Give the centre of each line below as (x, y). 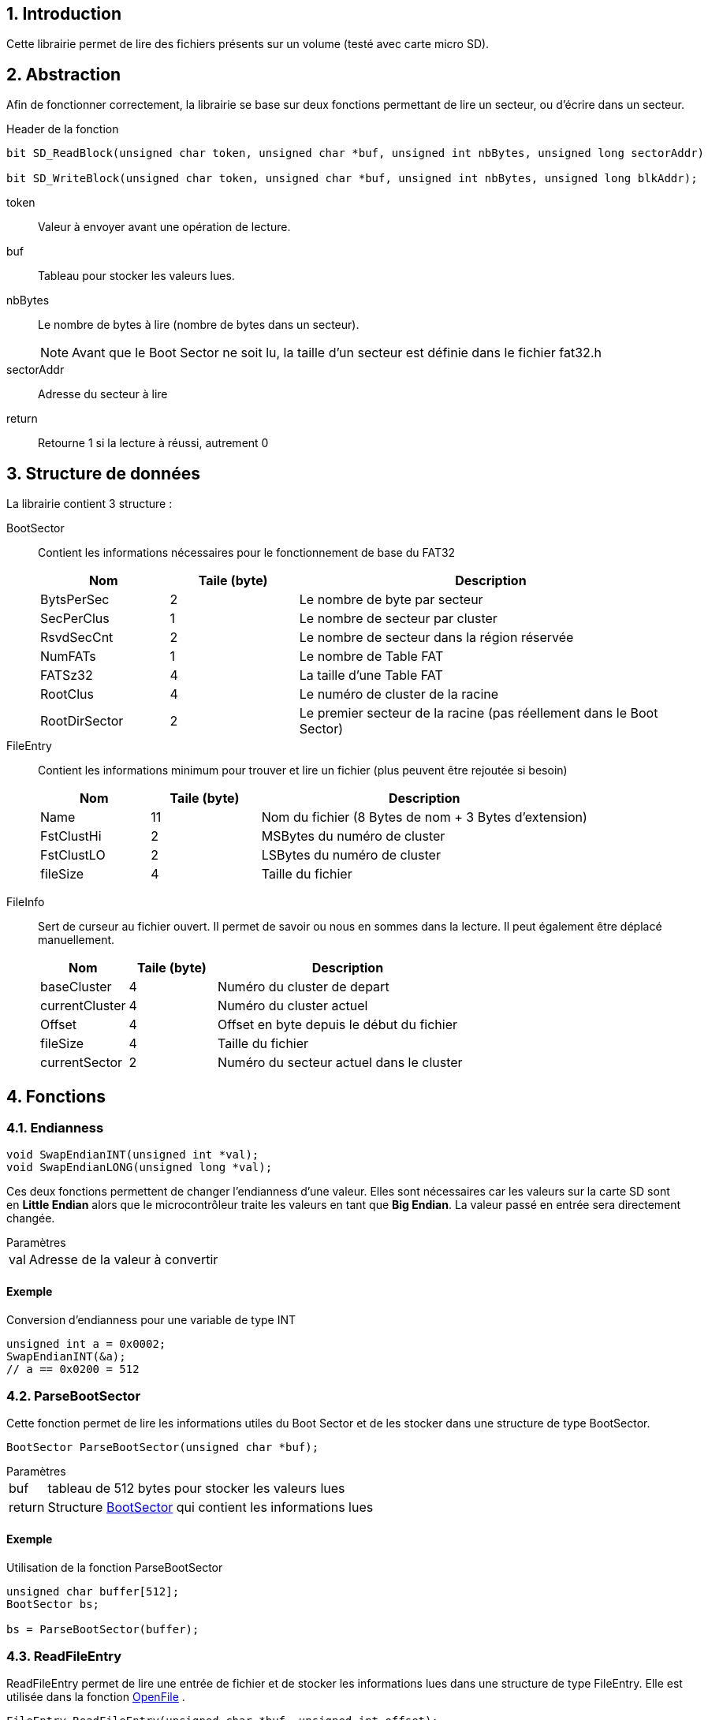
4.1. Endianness (55, 1127)
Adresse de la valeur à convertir (123, 1260)
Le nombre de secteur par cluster (398, 619)
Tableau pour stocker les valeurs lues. (136, 276)
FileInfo (26, 902)
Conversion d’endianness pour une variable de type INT (151, 1319)
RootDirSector (82, 721)
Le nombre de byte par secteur (391, 600)
